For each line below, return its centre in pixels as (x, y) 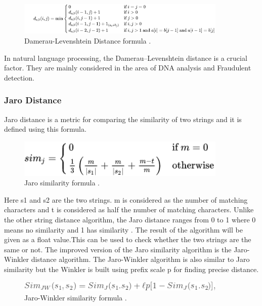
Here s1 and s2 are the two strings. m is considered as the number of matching (126, 199)
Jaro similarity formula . (62, 183)
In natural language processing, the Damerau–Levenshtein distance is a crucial (126, 58)
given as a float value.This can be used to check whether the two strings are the (128, 239)
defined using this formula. (45, 129)
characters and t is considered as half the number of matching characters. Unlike (129, 209)
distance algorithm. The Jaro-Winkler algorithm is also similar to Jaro (140, 259)
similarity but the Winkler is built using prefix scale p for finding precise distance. (132, 269)
